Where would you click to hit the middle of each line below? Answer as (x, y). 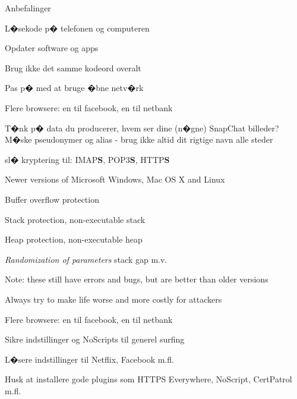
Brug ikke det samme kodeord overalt (73, 67)
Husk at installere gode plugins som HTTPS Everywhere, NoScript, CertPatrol (148, 379)
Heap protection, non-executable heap (74, 239)
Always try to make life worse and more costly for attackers (113, 299)
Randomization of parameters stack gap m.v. (86, 259)
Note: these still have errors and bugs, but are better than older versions (137, 279)
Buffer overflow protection (52, 199)
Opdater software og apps (52, 48)
